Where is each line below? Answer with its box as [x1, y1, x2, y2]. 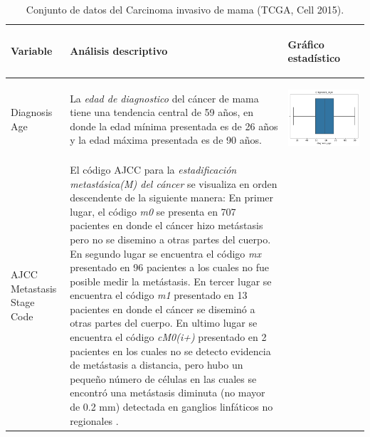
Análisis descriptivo [70, 43, 168, 58]
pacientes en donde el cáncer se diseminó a [70, 301, 255, 316]
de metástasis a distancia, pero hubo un [70, 357, 243, 372]
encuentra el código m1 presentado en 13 [70, 288, 248, 302]
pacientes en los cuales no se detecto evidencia [70, 343, 271, 358]
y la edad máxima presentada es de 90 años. [70, 132, 262, 147]
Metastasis [11, 280, 57, 295]
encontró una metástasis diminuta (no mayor [70, 385, 265, 400]
